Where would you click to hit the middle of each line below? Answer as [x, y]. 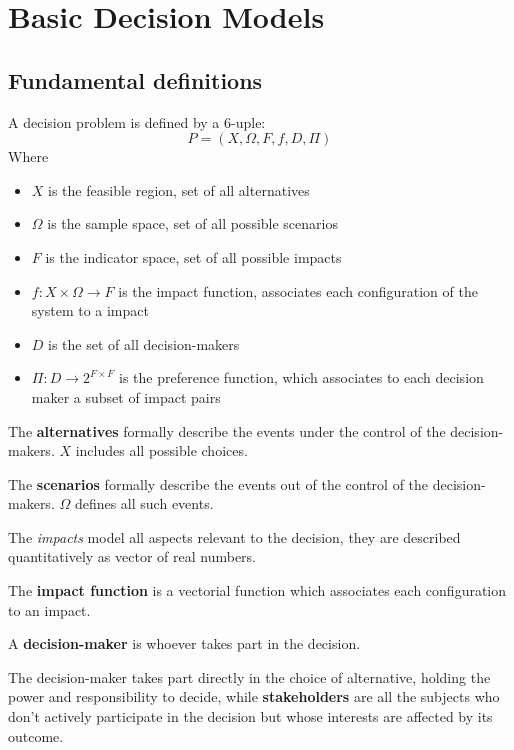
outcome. [36, 735]
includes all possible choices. [161, 450]
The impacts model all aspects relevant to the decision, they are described [234, 536]
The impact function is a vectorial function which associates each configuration [257, 590]
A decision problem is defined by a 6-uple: [137, 121]
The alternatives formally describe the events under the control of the [227, 430]
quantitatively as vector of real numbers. [132, 556]
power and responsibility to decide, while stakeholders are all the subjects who [254, 696]
